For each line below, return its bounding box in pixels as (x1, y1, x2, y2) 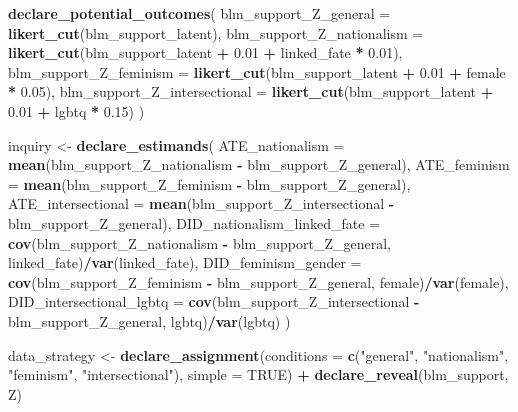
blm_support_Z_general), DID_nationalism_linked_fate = (8, 212, 381, 233)
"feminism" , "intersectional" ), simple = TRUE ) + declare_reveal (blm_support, (8, 364, 509, 385)
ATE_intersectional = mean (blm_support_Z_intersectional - (8, 193, 395, 214)
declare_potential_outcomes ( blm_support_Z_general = (8, 3, 391, 23)
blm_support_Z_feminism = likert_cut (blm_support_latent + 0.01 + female (8, 61, 506, 82)
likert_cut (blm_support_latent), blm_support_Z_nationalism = (8, 22, 424, 43)
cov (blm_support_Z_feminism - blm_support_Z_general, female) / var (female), (8, 271, 509, 292)
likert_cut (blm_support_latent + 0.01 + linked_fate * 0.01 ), (8, 42, 403, 63)
